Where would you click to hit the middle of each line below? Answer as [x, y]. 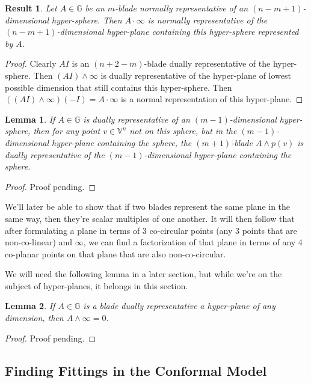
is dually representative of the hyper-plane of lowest [196, 75]
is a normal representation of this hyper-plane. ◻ [212, 99]
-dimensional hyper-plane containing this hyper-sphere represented [178, 32]
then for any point [67, 131]
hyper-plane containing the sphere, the [122, 142]
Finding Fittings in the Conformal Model [136, 370]
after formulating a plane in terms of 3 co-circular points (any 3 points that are [151, 230]
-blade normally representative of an [182, 8]
